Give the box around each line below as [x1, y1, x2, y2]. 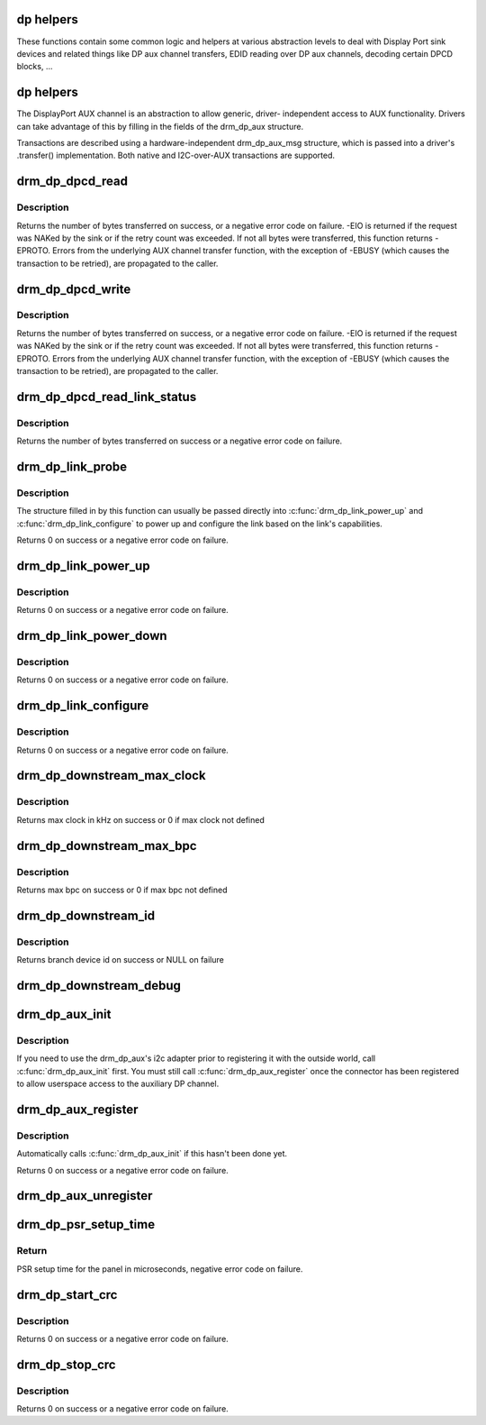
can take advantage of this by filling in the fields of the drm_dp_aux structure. [16, 121, 304, 132]
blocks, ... [16, 61, 53, 72]
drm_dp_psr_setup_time [16, 1217, 156, 1232]
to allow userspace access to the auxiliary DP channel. [16, 1078, 220, 1090]
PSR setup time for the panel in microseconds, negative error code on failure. [16, 1263, 303, 1274]
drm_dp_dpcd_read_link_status [16, 388, 197, 405]
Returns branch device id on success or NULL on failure [16, 955, 224, 965]
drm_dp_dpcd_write [16, 281, 131, 297]
